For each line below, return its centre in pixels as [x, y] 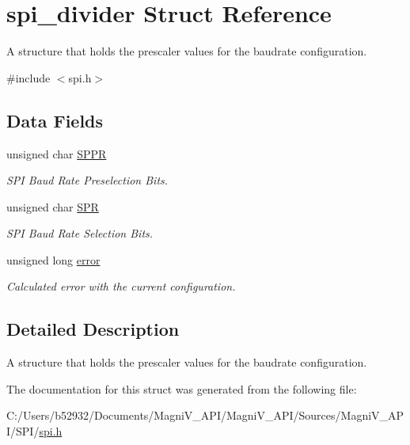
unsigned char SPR [53, 206]
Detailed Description [93, 329]
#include [28, 77]
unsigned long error [53, 259]
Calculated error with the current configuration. [121, 286]
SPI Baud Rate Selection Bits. [80, 233]
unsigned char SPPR [57, 153]
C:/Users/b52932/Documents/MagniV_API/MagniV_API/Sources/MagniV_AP [205, 415]
